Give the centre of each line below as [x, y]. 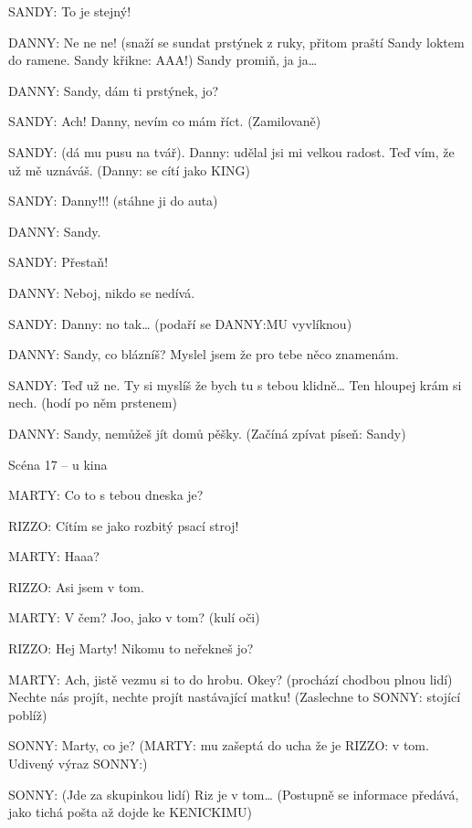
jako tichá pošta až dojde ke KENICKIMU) [131, 812]
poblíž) [28, 714]
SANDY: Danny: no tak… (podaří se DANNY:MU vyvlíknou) [180, 323]
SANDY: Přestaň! [58, 262]
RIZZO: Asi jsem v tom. [76, 586]
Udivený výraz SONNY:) [78, 764]
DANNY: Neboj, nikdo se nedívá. [102, 292]
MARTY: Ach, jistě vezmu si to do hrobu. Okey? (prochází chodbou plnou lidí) [231, 679]
